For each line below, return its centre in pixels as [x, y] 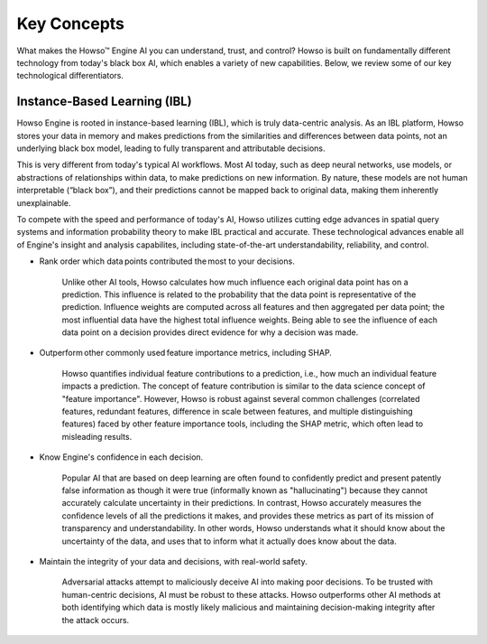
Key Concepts [71, 23]
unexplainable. [44, 202]
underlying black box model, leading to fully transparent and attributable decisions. [171, 148]
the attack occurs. [96, 620]
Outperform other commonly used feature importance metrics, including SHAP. [186, 353]
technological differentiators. [70, 76]
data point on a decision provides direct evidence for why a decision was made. [210, 332]
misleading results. [97, 436]
